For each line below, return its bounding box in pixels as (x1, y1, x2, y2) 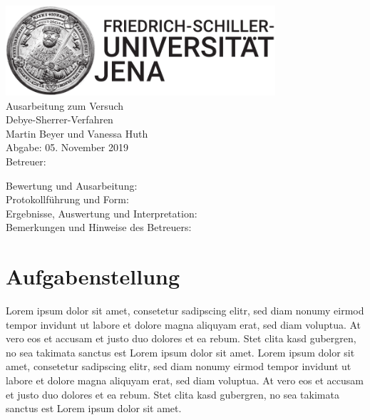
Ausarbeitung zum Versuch (6, 98, 124, 113)
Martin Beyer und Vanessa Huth (6, 126, 148, 140)
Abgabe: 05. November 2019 (6, 140, 128, 155)
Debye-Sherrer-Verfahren (6, 112, 113, 127)
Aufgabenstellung (6, 262, 180, 291)
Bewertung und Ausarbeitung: (6, 178, 138, 193)
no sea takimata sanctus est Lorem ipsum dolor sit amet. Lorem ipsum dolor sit (6, 344, 355, 359)
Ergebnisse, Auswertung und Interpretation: (6, 205, 197, 220)
